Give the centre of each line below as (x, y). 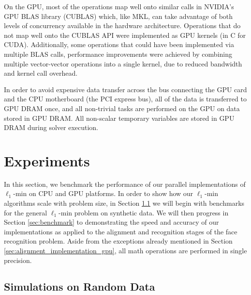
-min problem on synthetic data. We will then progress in (144, 212)
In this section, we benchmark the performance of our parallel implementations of (125, 184)
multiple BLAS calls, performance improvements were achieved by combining (118, 54)
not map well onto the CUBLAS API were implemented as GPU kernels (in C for (125, 35)
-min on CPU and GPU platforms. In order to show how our (103, 193)
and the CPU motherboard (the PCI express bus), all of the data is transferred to (125, 99)
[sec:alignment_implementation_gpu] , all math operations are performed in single (125, 250)
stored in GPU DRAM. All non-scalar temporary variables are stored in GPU (119, 118)
